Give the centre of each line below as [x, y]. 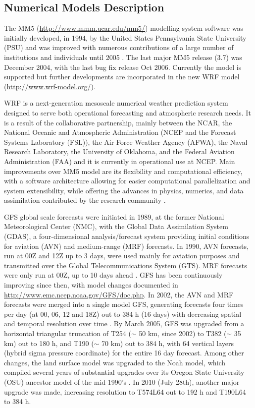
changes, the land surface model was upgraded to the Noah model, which [115, 362]
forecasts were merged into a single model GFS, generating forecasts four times [124, 304]
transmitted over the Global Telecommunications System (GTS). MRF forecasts [126, 265]
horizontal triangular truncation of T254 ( [68, 333]
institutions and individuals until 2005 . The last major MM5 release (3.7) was [123, 57]
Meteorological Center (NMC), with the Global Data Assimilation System [116, 226]
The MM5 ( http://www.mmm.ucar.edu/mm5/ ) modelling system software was [124, 28]
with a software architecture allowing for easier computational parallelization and [127, 181]
